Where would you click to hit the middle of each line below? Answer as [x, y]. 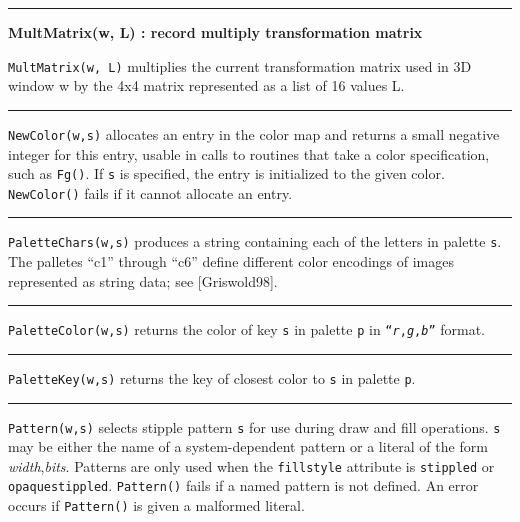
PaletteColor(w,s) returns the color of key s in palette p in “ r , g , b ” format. [246, 329]
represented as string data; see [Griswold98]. [143, 280]
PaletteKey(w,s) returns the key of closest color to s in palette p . [212, 377]
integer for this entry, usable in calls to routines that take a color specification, [249, 153]
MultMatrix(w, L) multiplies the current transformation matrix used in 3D [240, 65]
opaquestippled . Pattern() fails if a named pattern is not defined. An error [243, 485]
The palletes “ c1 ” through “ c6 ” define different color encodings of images [231, 261]
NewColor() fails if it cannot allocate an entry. [150, 192]
